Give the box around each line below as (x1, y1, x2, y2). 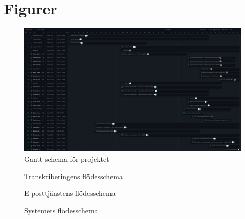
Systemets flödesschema (24, 205, 98, 215)
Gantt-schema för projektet (24, 153, 109, 164)
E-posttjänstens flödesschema (24, 188, 116, 199)
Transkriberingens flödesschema (24, 170, 123, 181)
